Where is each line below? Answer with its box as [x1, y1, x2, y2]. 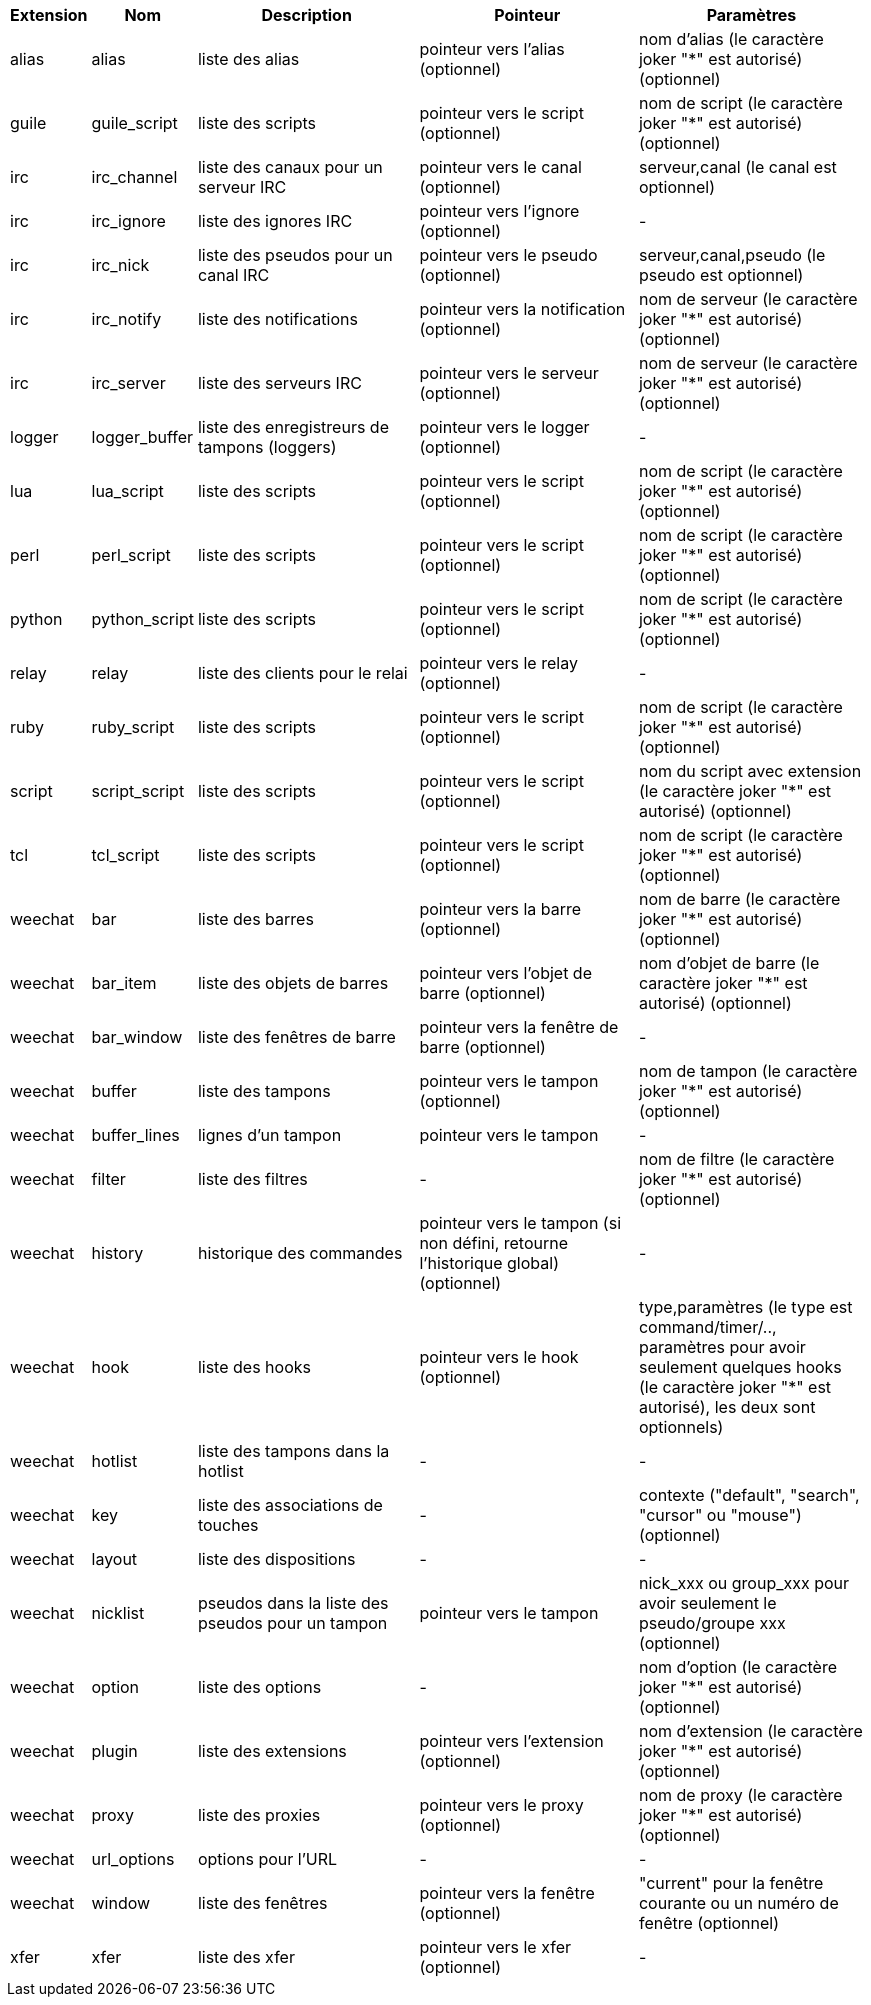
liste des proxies [197, 1805, 321, 1825]
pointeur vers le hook [419, 1347, 579, 1367]
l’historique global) [419, 1253, 559, 1273]
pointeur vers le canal [419, 157, 582, 177]
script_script [91, 781, 185, 801]
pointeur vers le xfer [419, 1937, 572, 1957]
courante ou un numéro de [638, 1893, 839, 1913]
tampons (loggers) [197, 437, 337, 457]
